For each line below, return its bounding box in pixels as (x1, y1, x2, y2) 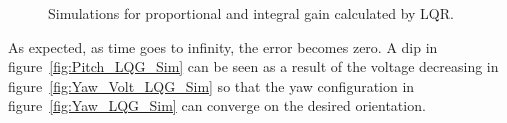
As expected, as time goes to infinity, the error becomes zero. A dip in (8, 36, 438, 57)
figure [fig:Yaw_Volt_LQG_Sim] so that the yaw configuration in (8, 75, 415, 96)
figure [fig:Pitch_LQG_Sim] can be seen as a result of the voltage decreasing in (8, 56, 499, 77)
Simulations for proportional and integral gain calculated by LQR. (48, 3, 454, 23)
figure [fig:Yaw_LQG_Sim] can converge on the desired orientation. (8, 95, 426, 116)
